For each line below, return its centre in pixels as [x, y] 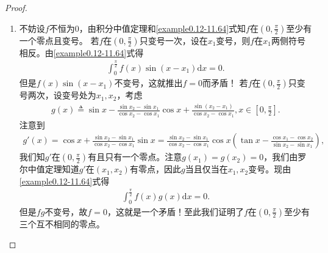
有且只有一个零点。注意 [135, 157]
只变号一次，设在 [173, 40]
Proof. [16, 7]
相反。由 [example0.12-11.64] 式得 [81, 52]
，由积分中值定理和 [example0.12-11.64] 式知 [162, 28]
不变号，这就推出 [148, 83]
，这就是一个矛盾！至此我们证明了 [175, 211]
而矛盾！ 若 [225, 83]
